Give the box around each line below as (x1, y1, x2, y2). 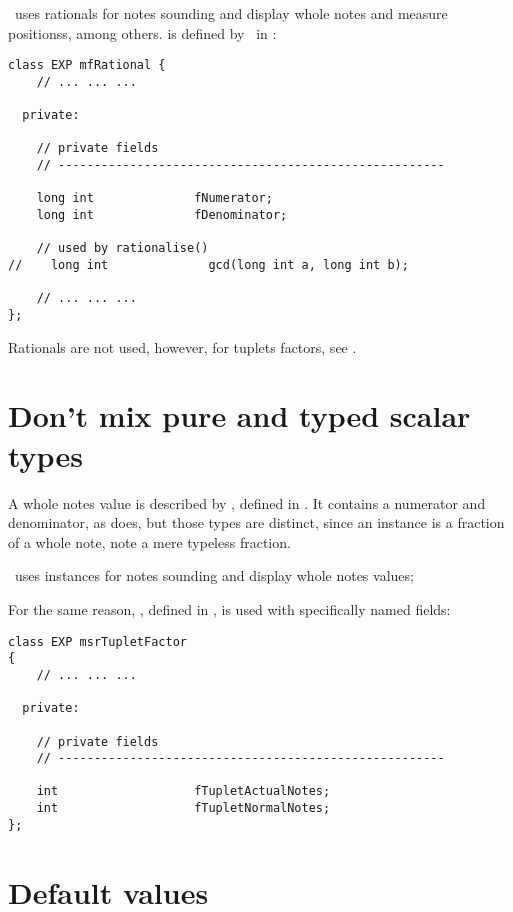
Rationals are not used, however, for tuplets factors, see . (8, 336, 357, 357)
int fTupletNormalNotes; (36, 801, 331, 816)
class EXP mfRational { (8, 58, 166, 73)
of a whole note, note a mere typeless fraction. (8, 531, 291, 552)
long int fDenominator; (36, 208, 288, 223)
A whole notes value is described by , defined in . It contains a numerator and (8, 492, 486, 513)
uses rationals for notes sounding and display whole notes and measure (14, 3, 448, 23)
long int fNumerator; (36, 191, 273, 206)
